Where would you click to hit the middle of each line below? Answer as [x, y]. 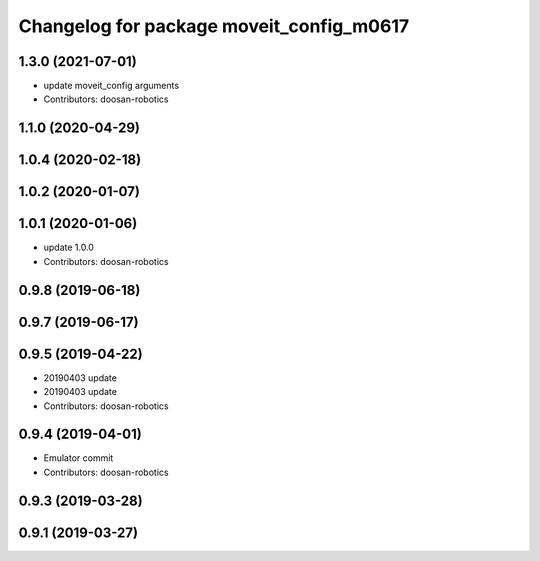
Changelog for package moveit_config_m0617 [214, 26]
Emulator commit [78, 458]
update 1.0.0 [69, 247]
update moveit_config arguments [111, 86]
